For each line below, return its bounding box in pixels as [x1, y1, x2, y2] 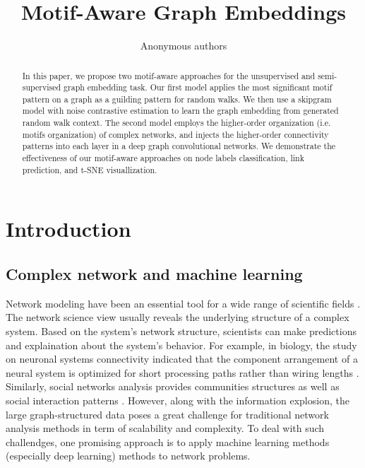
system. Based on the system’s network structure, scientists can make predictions [6, 324, 357, 338]
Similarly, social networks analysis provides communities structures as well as [6, 379, 340, 394]
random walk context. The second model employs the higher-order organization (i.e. [22, 117, 331, 129]
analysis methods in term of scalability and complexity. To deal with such [6, 421, 325, 435]
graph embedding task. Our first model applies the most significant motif [64, 81, 333, 93]
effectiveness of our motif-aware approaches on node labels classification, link [22, 152, 304, 164]
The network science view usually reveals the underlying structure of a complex [6, 310, 349, 324]
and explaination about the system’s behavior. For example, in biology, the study [6, 337, 357, 352]
